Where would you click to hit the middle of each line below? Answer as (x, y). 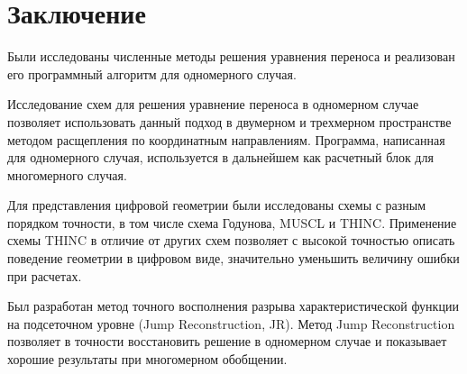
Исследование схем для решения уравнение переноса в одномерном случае (213, 104)
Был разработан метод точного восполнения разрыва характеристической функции (233, 306)
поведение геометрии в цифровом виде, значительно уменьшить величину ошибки (233, 258)
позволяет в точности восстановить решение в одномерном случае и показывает (227, 341)
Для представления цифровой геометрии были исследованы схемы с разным (217, 205)
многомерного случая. (67, 174)
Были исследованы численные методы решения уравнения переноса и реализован (231, 56)
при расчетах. (45, 275)
